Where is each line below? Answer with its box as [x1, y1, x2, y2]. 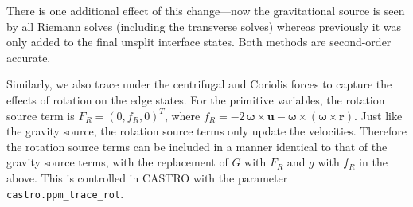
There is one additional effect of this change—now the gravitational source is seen [6, 2, 405, 18]
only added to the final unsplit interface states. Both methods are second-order [6, 33, 392, 50]
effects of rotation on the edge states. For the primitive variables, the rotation [6, 91, 385, 107]
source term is [6, 107, 75, 123]
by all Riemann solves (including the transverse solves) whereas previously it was [6, 18, 402, 34]
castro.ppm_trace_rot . [6, 185, 124, 201]
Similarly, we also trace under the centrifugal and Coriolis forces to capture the [6, 76, 392, 92]
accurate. [6, 49, 51, 65]
